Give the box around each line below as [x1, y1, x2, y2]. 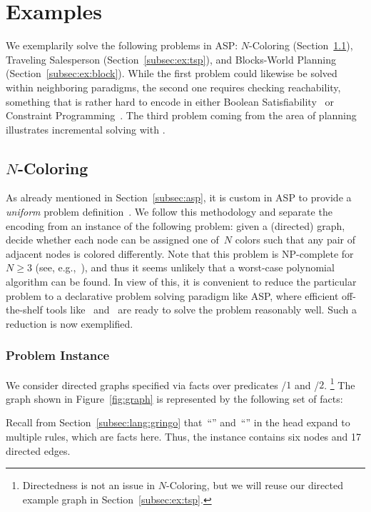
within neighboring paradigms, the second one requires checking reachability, [6, 79, 341, 94]
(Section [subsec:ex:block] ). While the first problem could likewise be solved [6, 66, 337, 81]
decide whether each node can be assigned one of [6, 232, 219, 247]
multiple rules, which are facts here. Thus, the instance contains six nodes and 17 [6, 429, 362, 444]
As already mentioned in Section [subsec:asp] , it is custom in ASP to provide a [6, 190, 352, 205]
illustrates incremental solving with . [6, 121, 166, 136]
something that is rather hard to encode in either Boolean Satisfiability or [6, 94, 334, 109]
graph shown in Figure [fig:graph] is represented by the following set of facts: [6, 391, 343, 406]
